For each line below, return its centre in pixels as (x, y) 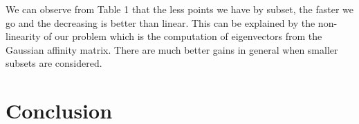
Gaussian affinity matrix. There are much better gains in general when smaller (172, 49)
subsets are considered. (54, 63)
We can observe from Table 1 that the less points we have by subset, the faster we (180, 9)
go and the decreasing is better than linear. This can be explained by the (160, 22)
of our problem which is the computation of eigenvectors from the (183, 36)
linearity (23, 36)
